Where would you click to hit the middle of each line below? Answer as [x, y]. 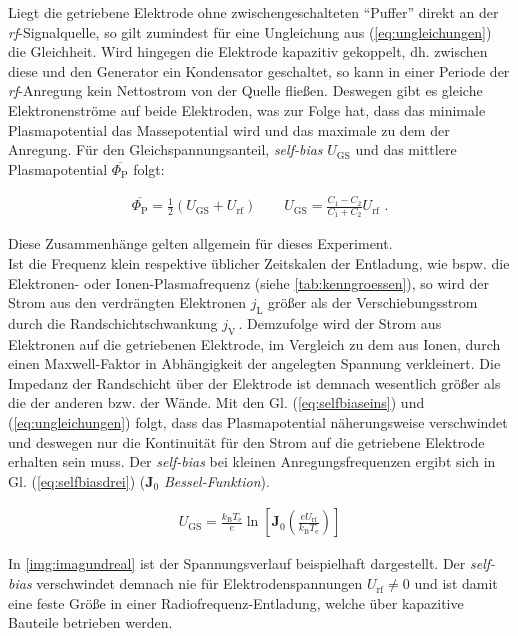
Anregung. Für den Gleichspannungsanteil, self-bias [165, 149]
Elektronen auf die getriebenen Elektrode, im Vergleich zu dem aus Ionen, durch [254, 343]
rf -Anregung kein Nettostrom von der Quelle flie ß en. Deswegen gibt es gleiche [245, 90]
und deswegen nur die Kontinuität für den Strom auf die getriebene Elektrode [246, 441]
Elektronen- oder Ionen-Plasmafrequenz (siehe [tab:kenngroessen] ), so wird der [248, 282]
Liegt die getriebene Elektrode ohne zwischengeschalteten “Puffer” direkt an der [253, 12]
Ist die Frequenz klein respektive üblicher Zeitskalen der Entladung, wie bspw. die [259, 262]
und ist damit [456, 583]
